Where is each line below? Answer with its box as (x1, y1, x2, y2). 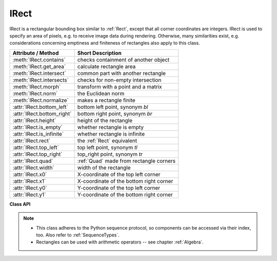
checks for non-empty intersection (77, 76, 162, 83)
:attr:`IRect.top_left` (12, 144, 59, 151)
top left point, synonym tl (77, 144, 138, 151)
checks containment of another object (77, 56, 170, 63)
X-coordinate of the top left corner (77, 171, 161, 178)
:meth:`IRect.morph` (12, 83, 61, 90)
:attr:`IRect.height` (12, 117, 56, 124)
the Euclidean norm (77, 90, 125, 97)
